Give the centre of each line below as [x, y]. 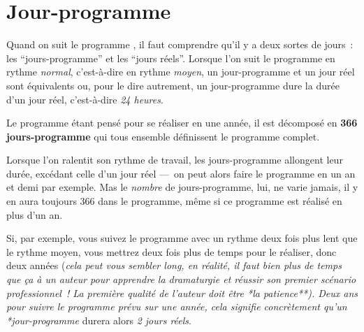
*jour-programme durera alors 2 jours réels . [99, 320]
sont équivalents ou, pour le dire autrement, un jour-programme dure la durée [173, 85]
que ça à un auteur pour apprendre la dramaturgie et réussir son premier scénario [181, 279]
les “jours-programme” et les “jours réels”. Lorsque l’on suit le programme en [171, 58]
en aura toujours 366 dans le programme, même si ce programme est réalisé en [174, 201]
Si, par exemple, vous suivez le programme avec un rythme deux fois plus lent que [182, 238]
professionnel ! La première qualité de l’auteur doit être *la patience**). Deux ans [182, 293]
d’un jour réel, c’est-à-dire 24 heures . [85, 99]
